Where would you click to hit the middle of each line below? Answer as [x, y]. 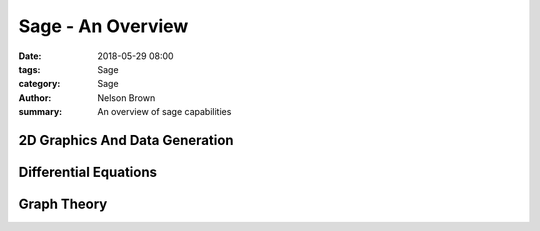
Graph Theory [63, 203]
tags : [29, 69]
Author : [35, 97]
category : [39, 84]
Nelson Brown [126, 97]
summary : [40, 112]
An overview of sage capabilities [164, 112]
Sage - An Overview [103, 26]
